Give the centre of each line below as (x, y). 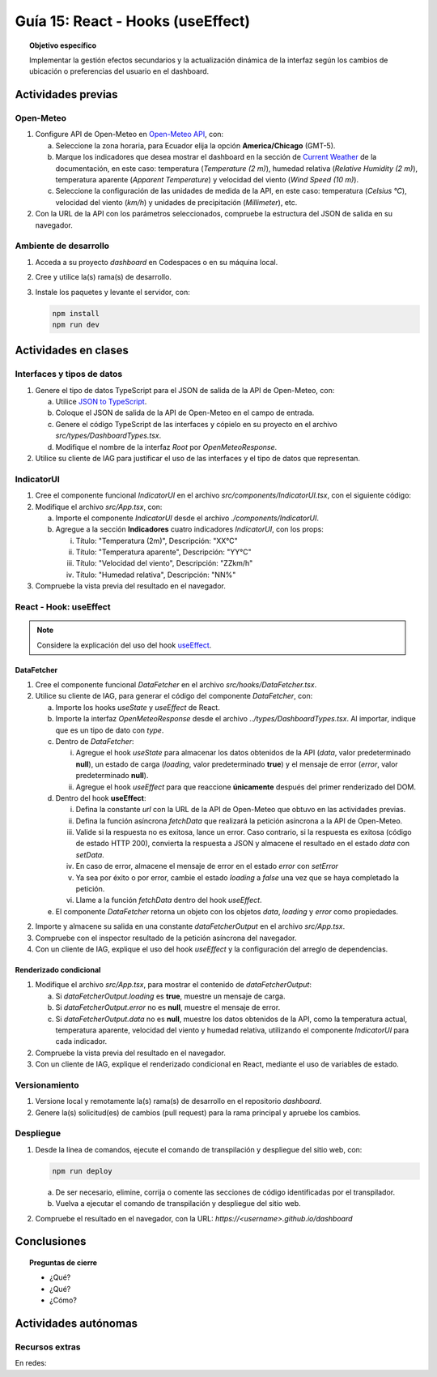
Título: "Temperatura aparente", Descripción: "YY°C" (163, 552)
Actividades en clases (72, 351)
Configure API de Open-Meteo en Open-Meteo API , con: (129, 135)
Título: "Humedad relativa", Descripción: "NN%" (156, 575)
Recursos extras (48, 1347)
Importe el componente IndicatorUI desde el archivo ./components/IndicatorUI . (187, 518)
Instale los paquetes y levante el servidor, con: (112, 292)
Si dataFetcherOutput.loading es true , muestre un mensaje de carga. (170, 996)
